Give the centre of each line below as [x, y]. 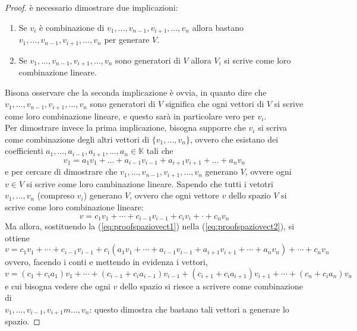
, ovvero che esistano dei [234, 139]
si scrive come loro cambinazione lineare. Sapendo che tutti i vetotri [150, 183]
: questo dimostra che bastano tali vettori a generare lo [189, 309]
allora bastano [218, 27]
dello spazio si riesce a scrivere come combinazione [211, 286]
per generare [127, 40]
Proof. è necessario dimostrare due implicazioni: [91, 7]
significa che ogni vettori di [215, 104]
